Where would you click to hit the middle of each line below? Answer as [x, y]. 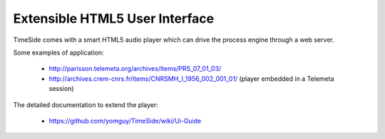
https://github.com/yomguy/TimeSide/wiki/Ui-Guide [125, 121]
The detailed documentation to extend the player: [86, 105]
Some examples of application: [58, 52]
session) [61, 89]
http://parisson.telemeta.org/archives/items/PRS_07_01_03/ [135, 69]
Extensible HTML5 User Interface [113, 18]
